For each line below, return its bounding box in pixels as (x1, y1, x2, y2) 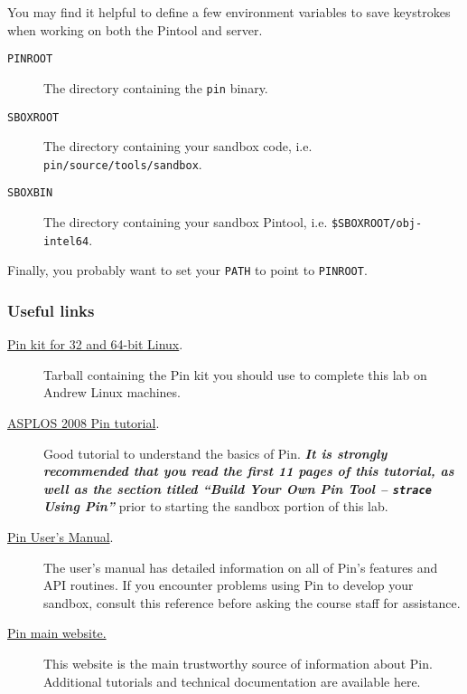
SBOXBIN (7, 186, 53, 200)
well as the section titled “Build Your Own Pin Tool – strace (43, 479, 432, 498)
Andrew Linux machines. (43, 383, 181, 402)
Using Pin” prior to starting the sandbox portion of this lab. (43, 497, 388, 516)
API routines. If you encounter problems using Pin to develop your (43, 575, 414, 594)
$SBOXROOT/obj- (331, 217, 423, 231)
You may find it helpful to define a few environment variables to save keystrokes (7, 3, 451, 21)
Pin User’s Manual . (7, 528, 114, 547)
